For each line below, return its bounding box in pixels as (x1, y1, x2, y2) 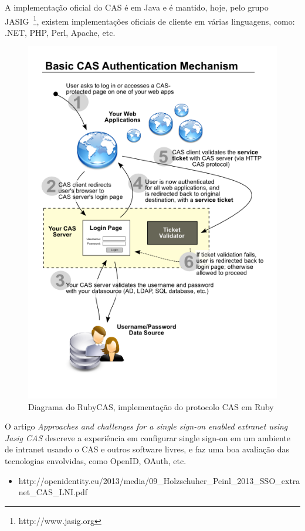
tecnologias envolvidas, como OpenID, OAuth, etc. (5, 455, 187, 466)
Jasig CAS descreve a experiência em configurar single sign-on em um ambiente (5, 431, 290, 444)
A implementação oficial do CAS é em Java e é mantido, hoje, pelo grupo (5, 1, 269, 13)
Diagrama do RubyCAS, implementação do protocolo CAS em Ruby (28, 400, 274, 412)
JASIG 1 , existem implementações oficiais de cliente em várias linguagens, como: (5, 13, 295, 27)
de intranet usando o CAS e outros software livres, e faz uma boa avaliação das (5, 443, 290, 455)
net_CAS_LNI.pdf (18, 486, 88, 498)
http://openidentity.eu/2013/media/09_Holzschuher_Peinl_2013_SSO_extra (18, 474, 300, 486)
